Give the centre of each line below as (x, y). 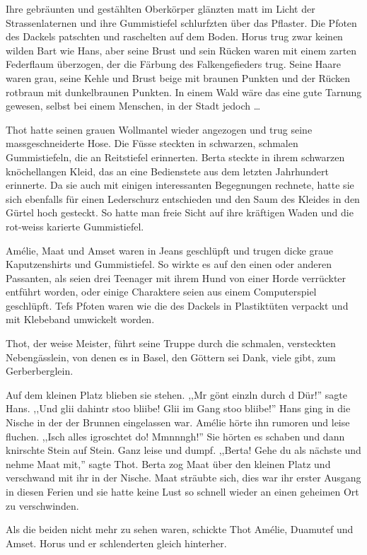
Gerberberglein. (40, 371)
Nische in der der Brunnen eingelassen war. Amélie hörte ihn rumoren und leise (178, 422)
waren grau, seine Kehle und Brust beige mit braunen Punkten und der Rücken (178, 77)
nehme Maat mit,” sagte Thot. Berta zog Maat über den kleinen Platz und (168, 463)
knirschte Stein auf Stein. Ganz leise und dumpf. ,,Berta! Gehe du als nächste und (183, 450)
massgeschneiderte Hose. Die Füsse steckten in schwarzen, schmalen (152, 143)
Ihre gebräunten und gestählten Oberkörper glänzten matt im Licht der (161, 8)
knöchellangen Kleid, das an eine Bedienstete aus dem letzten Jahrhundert (167, 171)
